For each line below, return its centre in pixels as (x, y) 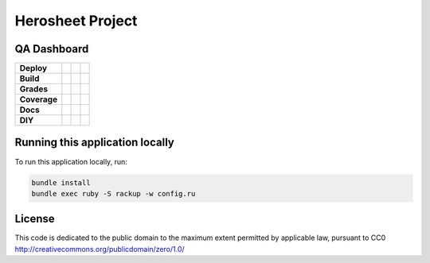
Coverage (39, 99)
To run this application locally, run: (71, 161)
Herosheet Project (76, 21)
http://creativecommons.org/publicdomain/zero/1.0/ (100, 249)
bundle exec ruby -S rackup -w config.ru (113, 193)
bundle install (61, 182)
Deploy (33, 68)
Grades (33, 89)
